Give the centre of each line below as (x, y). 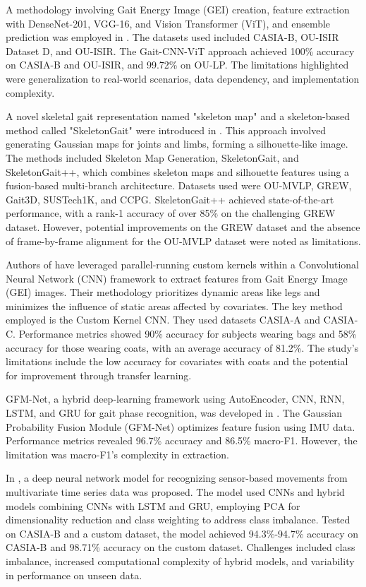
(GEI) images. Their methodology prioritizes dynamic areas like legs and (163, 292)
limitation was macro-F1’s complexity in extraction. (117, 454)
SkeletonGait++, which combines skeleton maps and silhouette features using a (178, 171)
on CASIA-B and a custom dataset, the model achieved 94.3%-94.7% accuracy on (182, 533)
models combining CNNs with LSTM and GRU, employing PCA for (153, 505)
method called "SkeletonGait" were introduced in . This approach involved (166, 130)
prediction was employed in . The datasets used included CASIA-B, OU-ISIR (172, 37)
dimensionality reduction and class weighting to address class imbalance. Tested (178, 520)
